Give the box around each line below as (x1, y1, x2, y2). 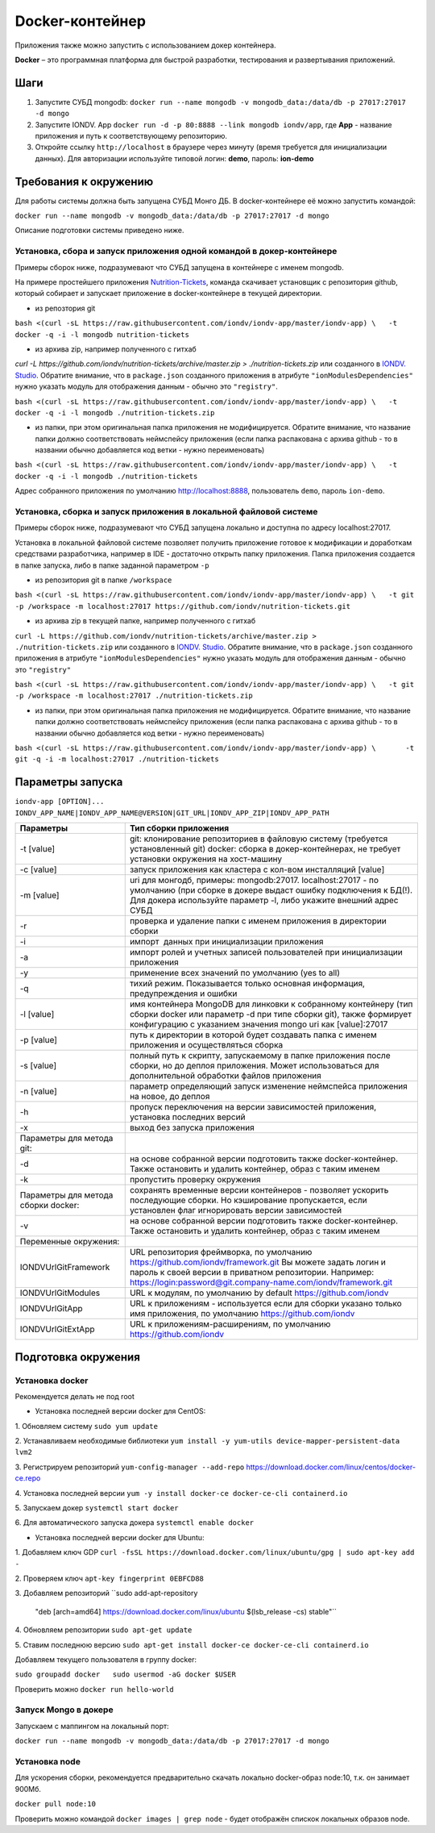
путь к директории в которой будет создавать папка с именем (129, 1029, 378, 1040)
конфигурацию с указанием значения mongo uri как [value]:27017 (129, 1019, 388, 1030)
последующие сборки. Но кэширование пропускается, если (129, 1194, 367, 1206)
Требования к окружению (14, 174, 154, 189)
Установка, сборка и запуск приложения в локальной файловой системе (14, 506, 318, 518)
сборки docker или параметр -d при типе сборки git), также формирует (129, 1009, 412, 1020)
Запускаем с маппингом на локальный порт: (14, 1721, 169, 1731)
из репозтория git (35, 303, 96, 313)
